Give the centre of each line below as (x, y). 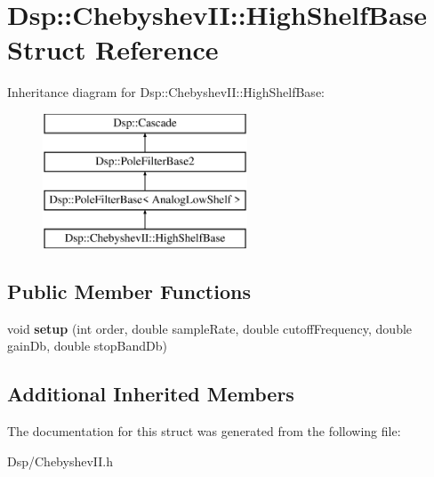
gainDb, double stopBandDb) (87, 346)
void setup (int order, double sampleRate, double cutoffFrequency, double (210, 328)
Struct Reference (113, 49)
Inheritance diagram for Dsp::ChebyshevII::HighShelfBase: (166, 92)
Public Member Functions (129, 291)
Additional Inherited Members (151, 394)
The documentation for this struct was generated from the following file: (204, 431)
